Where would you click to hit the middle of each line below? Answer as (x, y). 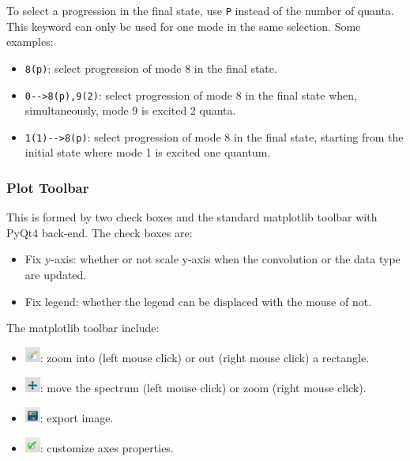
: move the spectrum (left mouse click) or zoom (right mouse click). (203, 388)
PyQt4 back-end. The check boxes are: (100, 232)
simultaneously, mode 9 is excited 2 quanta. (130, 110)
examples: (30, 42)
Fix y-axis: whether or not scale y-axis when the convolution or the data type (213, 259)
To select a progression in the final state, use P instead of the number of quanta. (200, 10)
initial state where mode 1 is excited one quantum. (148, 152)
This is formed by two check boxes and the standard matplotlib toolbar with (192, 217)
